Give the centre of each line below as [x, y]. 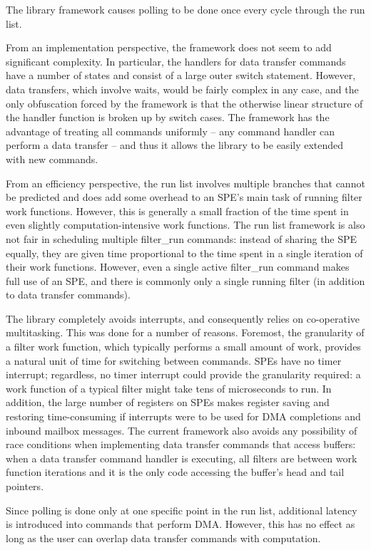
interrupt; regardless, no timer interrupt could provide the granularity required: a [183, 374]
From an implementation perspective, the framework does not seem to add [169, 47]
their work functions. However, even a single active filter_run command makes [178, 267]
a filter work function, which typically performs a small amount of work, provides [183, 347]
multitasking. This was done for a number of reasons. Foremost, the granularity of [185, 332]
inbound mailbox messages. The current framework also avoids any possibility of [182, 430]
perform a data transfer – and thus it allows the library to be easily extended [175, 145]
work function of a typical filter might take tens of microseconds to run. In [169, 388]
